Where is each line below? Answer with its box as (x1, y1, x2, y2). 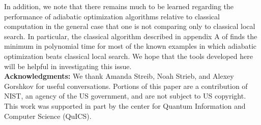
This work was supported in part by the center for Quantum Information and (4, 100, 246, 111)
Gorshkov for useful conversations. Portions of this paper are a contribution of (4, 80, 248, 91)
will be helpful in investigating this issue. (4, 60, 132, 71)
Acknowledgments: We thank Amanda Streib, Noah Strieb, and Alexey (4, 71, 234, 81)
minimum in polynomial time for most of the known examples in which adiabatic (4, 41, 257, 51)
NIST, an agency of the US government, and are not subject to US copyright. (4, 90, 246, 101)
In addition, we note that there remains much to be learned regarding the (4, 1, 234, 11)
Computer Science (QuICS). (4, 110, 92, 121)
